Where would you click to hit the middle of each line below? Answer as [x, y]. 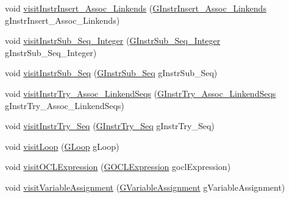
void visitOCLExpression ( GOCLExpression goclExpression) [118, 167]
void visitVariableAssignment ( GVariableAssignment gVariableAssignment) [145, 187]
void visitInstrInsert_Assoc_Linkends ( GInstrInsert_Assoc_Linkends [136, 8]
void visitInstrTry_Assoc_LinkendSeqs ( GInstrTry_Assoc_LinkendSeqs [141, 93]
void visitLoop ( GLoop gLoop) [62, 146]
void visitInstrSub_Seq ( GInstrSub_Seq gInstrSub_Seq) [111, 73]
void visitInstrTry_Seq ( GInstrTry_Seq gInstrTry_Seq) [110, 126]
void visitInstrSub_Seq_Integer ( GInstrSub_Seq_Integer [113, 41]
